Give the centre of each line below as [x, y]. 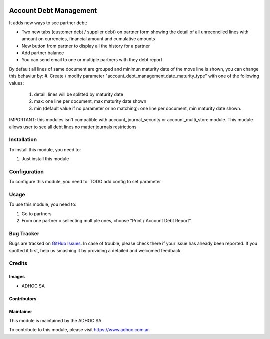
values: [17, 83]
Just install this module [45, 159]
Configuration [27, 171]
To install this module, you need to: [45, 149]
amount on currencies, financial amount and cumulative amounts [88, 39]
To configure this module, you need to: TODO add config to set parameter [85, 182]
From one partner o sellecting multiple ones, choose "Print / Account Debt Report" [107, 221]
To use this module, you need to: [43, 204]
